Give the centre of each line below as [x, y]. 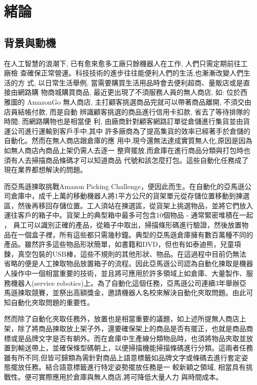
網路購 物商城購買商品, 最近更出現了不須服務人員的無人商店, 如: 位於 [129, 92]
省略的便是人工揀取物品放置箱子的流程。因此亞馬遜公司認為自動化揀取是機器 [128, 263]
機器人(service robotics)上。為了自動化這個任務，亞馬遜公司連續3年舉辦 [125, 283]
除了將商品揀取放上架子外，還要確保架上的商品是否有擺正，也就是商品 [132, 328]
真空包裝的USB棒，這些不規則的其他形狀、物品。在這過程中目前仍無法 [132, 253]
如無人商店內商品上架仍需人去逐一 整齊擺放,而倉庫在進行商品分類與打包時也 [127, 150]
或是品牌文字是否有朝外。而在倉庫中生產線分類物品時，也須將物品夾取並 [128, 338]
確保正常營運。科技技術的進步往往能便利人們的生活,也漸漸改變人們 [135, 73]
